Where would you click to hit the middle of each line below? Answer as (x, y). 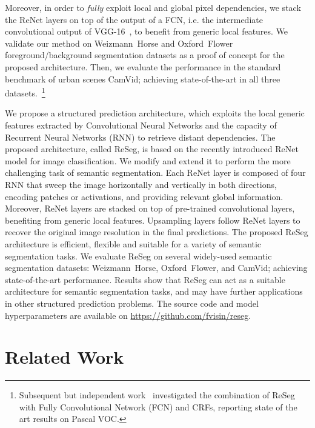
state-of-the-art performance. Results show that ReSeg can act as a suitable (145, 279)
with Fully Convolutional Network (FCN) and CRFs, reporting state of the (158, 406)
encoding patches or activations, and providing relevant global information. (144, 196)
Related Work (65, 357)
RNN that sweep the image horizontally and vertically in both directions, (141, 184)
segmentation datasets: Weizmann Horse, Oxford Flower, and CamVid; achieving (156, 268)
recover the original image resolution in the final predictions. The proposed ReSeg (157, 232)
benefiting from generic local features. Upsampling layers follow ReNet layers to (153, 220)
